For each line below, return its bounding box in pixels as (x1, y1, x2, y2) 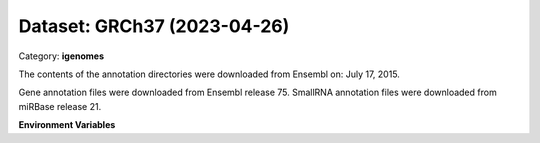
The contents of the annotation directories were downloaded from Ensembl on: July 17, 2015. (18, 68, 400, 80)
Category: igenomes (18, 50, 105, 62)
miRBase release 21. (18, 100, 102, 112)
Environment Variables (18, 119, 116, 131)
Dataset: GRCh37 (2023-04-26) (18, 15, 290, 37)
